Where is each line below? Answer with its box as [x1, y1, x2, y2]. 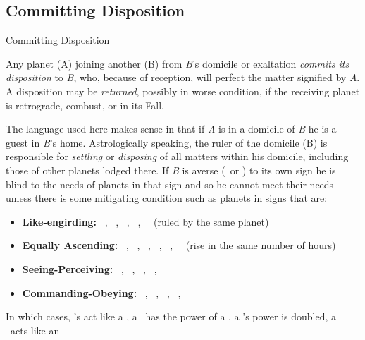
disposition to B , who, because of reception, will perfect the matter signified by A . [6, 70, 360, 85]
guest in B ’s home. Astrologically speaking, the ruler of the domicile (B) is [6, 135, 328, 150]
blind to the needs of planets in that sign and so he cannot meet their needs [6, 176, 334, 191]
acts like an [10, 322, 60, 337]
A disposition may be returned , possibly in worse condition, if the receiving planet [6, 83, 360, 98]
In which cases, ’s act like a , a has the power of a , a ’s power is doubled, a [6, 309, 337, 324]
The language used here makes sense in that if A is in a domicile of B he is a [6, 121, 337, 136]
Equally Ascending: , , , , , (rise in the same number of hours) [22, 238, 336, 253]
